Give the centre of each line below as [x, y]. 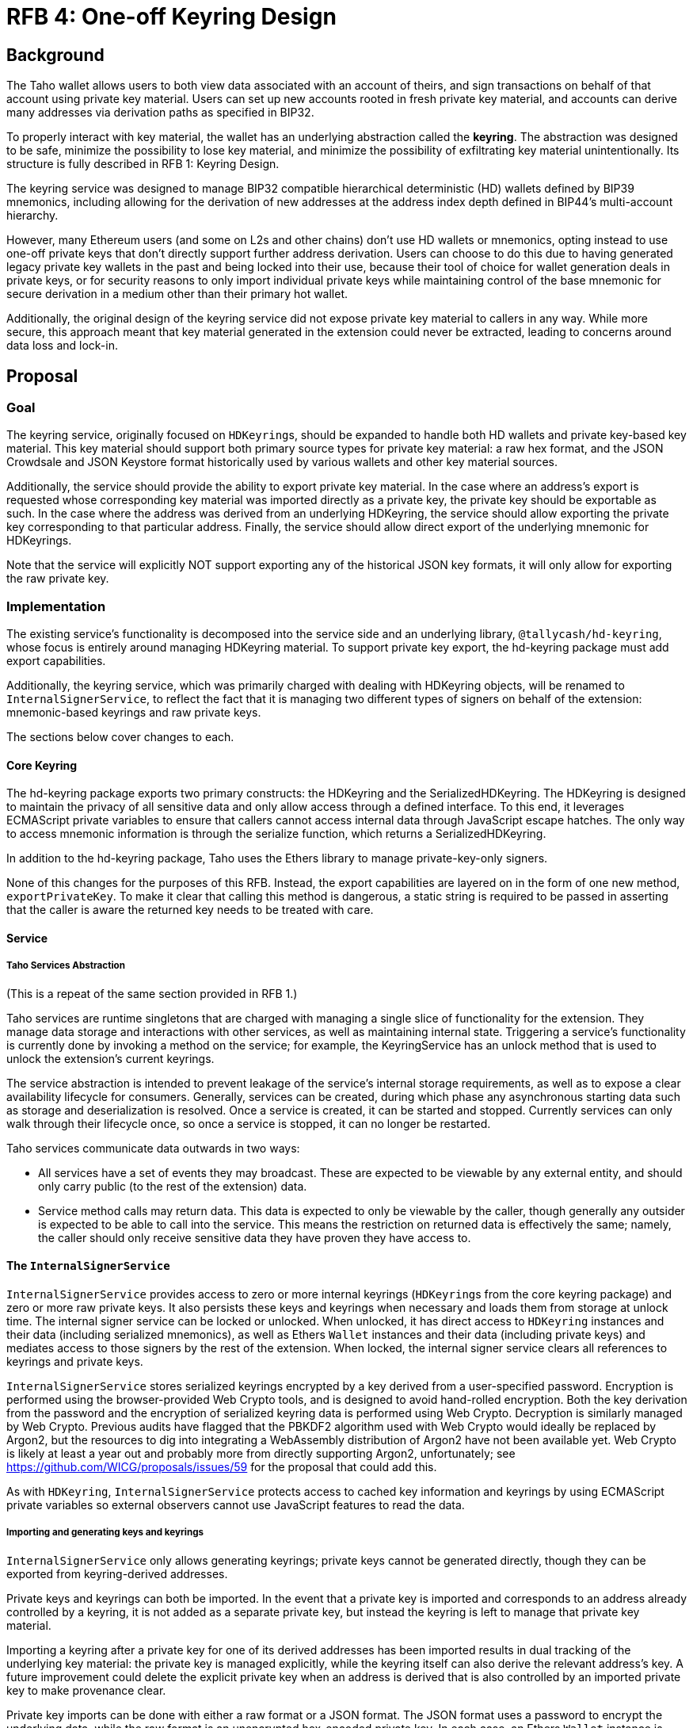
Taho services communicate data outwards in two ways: [153, 1148]
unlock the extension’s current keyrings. [110, 1058]
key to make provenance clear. [86, 1690]
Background [55, 55]
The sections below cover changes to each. [120, 737]
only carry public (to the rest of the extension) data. [173, 1186]
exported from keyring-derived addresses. [117, 1573]
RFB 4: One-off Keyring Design [171, 17]
